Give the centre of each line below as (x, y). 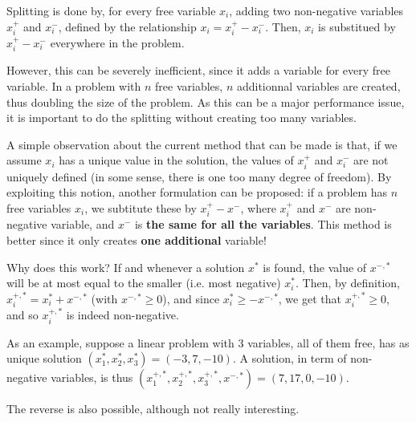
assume (24, 160)
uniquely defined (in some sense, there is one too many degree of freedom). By (199, 176)
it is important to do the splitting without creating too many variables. (181, 118)
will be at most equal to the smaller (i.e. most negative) (144, 283)
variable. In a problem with (74, 86)
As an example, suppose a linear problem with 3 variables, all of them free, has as (208, 342)
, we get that (310, 298)
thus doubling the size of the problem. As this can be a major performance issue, (206, 101)
